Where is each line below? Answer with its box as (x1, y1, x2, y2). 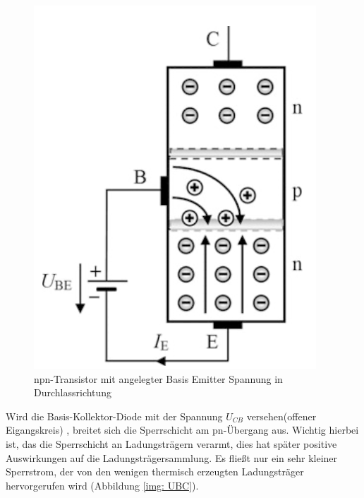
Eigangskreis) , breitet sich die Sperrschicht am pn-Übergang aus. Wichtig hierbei (6, 422, 359, 437)
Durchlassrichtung (34, 385, 112, 400)
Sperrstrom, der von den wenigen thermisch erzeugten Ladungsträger (6, 464, 304, 479)
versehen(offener (246, 408, 317, 423)
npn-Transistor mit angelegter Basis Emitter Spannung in (34, 371, 283, 386)
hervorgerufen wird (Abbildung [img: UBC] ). (6, 478, 199, 492)
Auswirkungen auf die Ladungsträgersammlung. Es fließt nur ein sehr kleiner (6, 450, 338, 465)
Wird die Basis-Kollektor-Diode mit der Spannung (6, 408, 223, 423)
